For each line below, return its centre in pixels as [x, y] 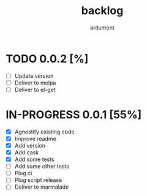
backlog [102, 11]
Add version [30, 145]
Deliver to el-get [35, 89]
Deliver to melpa [35, 83]
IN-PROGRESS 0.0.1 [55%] [74, 115]
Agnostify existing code [44, 132]
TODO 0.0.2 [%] [47, 58]
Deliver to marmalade [42, 187]
